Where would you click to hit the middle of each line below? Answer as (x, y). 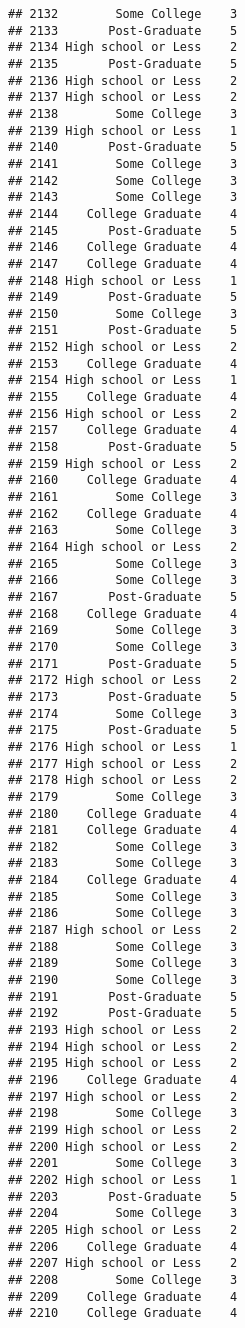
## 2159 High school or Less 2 (123, 463)
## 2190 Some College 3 (123, 980)
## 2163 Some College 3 (123, 530)
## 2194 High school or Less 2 (123, 1046)
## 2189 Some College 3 (123, 963)
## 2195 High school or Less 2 (123, 1063)
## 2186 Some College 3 (123, 913)
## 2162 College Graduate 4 (123, 513)
